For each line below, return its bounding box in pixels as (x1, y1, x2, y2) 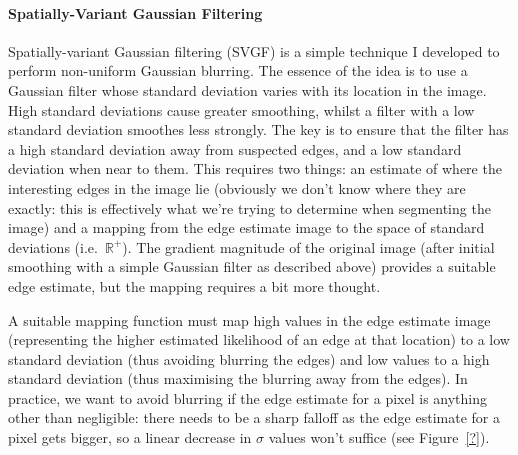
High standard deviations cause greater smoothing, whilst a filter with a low (8, 99, 475, 120)
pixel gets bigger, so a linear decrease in (8, 427, 252, 448)
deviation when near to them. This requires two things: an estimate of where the (8, 158, 502, 179)
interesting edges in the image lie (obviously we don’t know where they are (8, 177, 466, 198)
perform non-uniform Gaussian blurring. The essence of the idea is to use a (8, 60, 468, 81)
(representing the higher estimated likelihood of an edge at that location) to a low (8, 329, 510, 350)
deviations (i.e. (8, 236, 98, 257)
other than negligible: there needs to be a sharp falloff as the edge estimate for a (8, 407, 500, 428)
